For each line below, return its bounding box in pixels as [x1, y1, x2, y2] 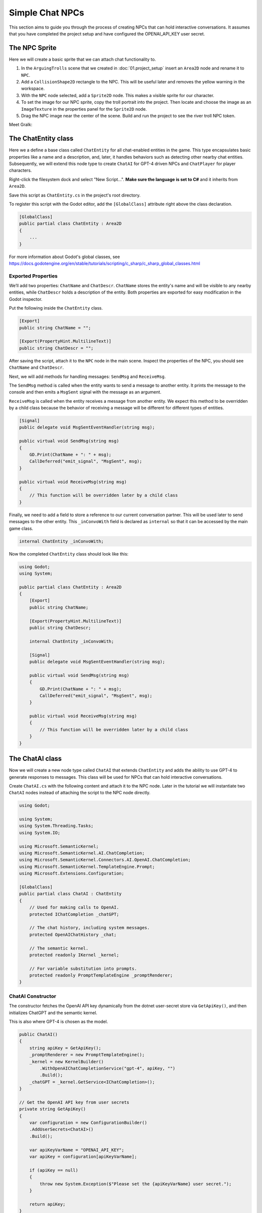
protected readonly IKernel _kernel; [29, 952, 119, 958]
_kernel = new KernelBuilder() [29, 1059, 104, 1065]
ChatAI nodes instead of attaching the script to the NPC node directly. [9, 790, 150, 796]
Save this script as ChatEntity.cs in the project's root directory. [9, 192, 141, 198]
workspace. [21, 85, 45, 92]
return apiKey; [29, 1201, 65, 1207]
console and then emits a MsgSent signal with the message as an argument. [9, 389, 162, 395]
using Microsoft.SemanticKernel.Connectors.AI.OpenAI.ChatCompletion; [19, 857, 191, 863]
